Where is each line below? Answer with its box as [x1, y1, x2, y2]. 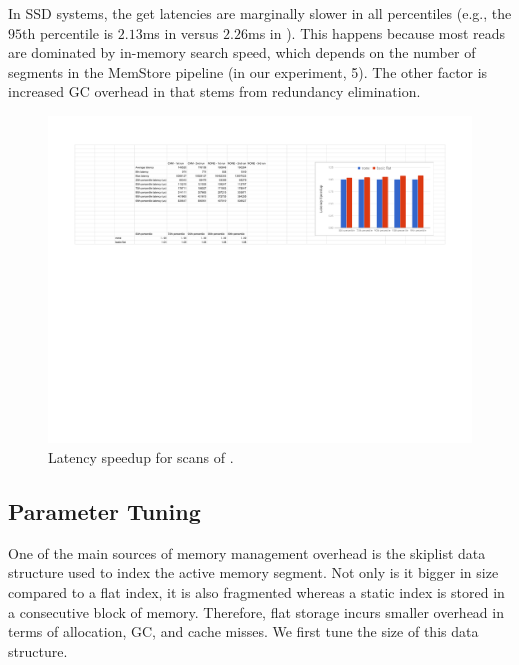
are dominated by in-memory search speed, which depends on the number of [8, 42, 476, 63]
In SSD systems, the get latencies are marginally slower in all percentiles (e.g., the [8, 3, 512, 23]
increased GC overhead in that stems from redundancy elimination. [8, 81, 421, 102]
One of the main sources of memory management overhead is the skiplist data [8, 542, 486, 563]
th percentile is [22, 22, 114, 43]
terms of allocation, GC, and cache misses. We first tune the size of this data [8, 621, 479, 642]
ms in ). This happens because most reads [247, 22, 506, 43]
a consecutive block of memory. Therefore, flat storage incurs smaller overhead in [8, 601, 504, 622]
